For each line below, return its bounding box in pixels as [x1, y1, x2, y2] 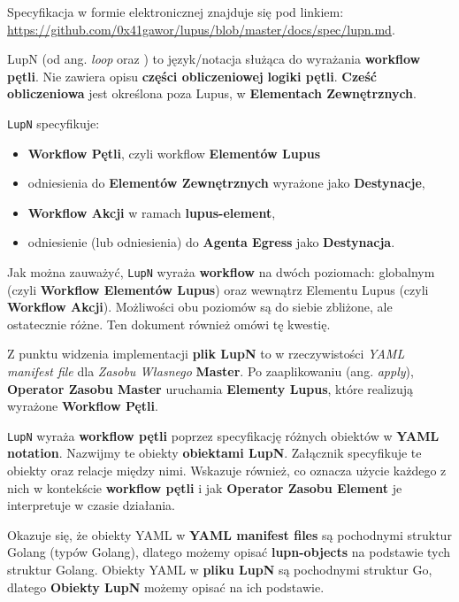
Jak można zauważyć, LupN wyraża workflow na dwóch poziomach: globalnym [7, 263, 435, 281]
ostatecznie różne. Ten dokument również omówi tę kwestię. [7, 314, 331, 333]
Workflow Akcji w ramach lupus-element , [27, 203, 276, 221]
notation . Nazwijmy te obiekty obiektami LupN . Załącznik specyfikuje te [7, 444, 422, 462]
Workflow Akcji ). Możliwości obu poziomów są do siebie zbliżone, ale [7, 297, 393, 316]
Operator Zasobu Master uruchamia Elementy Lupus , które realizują [7, 379, 414, 397]
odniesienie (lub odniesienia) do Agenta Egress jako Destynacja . [27, 233, 395, 251]
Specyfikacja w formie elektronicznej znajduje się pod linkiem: [7, 3, 344, 20]
